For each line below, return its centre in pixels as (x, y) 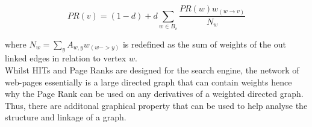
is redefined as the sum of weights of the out (204, 44)
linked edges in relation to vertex (66, 58)
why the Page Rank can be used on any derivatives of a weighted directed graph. (154, 94)
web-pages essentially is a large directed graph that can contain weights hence (148, 82)
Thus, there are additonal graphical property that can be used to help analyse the (156, 105)
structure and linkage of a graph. (66, 117)
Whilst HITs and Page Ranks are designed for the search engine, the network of (152, 70)
